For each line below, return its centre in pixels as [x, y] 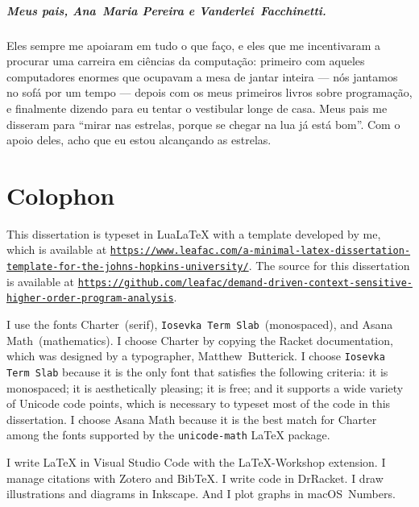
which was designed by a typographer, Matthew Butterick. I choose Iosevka [196, 356]
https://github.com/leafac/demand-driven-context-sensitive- [245, 283]
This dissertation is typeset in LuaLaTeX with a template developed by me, [194, 233]
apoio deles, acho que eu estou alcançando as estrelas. [139, 140]
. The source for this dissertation [329, 266]
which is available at [57, 249]
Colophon [61, 195]
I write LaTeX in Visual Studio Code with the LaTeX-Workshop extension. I [196, 462]
